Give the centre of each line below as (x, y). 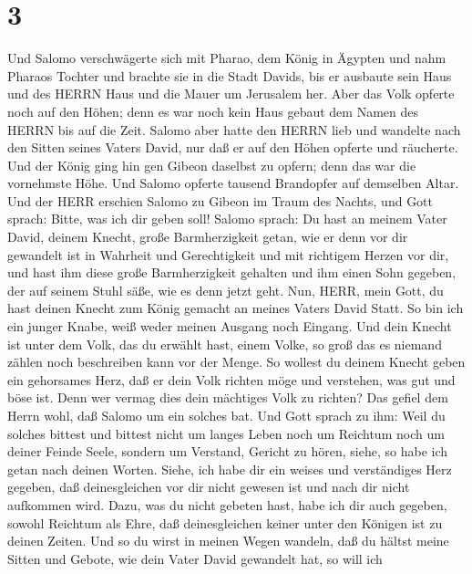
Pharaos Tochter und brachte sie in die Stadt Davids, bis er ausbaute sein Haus (230, 75)
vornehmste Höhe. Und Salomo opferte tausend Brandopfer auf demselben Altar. (233, 183)
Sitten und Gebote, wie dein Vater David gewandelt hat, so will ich (195, 558)
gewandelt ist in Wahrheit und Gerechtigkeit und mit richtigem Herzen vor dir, (228, 254)
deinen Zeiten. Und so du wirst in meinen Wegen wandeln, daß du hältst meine (228, 541)
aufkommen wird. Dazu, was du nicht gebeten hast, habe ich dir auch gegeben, (227, 504)
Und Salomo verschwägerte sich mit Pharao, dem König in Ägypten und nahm (227, 58)
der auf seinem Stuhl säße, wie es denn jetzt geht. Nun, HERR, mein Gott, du (226, 290)
